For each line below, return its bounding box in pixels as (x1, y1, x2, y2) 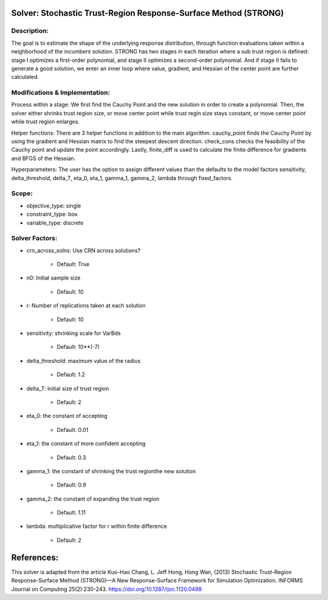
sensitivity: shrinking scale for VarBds (26, 329, 121, 337)
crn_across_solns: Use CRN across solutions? (26, 246, 141, 254)
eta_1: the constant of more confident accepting (26, 440, 146, 447)
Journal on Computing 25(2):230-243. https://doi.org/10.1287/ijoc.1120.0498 (11, 585, 202, 593)
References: (11, 552, 59, 562)
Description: (11, 27, 49, 35)
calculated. (11, 73, 39, 81)
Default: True (56, 261, 90, 268)
